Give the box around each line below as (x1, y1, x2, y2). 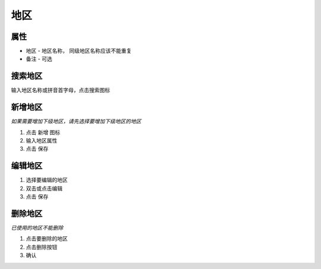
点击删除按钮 (26, 243, 58, 251)
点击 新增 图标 (26, 128, 61, 136)
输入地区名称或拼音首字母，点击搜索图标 (11, 87, 110, 94)
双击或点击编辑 (26, 185, 62, 192)
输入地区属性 (26, 137, 58, 144)
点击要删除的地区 (26, 235, 68, 242)
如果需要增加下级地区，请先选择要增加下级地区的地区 (11, 118, 141, 125)
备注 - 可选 (26, 55, 53, 62)
